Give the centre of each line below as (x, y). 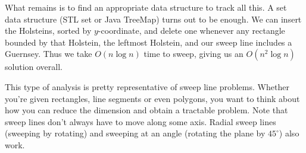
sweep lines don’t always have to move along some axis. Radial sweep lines (140, 121)
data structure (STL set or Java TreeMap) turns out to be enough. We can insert (153, 19)
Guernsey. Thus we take (49, 54)
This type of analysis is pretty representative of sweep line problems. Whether (147, 86)
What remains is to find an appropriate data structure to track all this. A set (146, 7)
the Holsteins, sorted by (48, 31)
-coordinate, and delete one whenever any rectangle (191, 31)
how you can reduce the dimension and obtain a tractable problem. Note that (146, 110)
